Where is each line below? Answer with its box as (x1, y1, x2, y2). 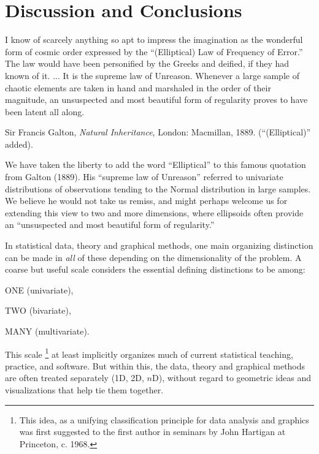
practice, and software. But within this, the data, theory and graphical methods (5, 359, 306, 372)
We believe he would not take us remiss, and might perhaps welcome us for (5, 194, 288, 207)
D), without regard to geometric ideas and (152, 371, 311, 384)
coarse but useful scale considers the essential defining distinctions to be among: (5, 263, 306, 276)
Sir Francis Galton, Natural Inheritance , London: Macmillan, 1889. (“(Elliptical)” (5, 126, 311, 138)
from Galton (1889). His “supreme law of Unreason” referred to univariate (5, 170, 283, 183)
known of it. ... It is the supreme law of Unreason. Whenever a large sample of (5, 69, 299, 81)
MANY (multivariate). (5, 325, 90, 337)
